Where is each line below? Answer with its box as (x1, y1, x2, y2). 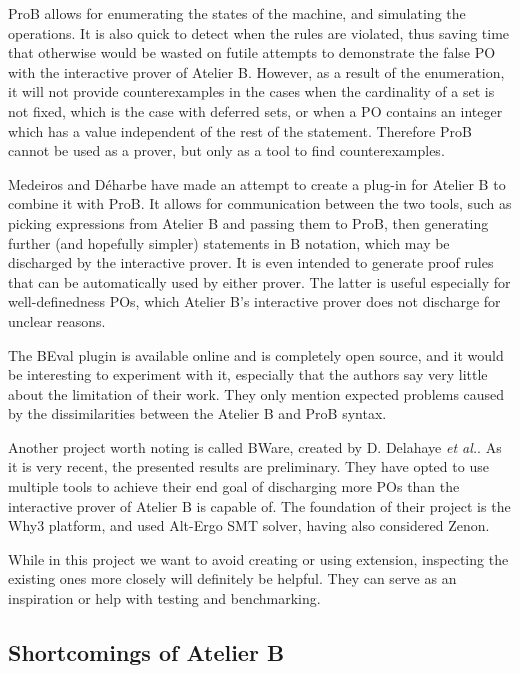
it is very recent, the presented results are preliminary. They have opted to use (8, 456, 489, 477)
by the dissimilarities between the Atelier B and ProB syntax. (8, 403, 387, 424)
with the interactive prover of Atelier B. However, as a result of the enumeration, (8, 61, 505, 82)
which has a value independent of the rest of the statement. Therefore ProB (8, 120, 472, 141)
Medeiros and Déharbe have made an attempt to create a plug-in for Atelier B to (8, 173, 506, 194)
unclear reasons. (8, 310, 106, 331)
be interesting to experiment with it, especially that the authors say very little (8, 364, 488, 385)
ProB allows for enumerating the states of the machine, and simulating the (8, 3, 466, 23)
